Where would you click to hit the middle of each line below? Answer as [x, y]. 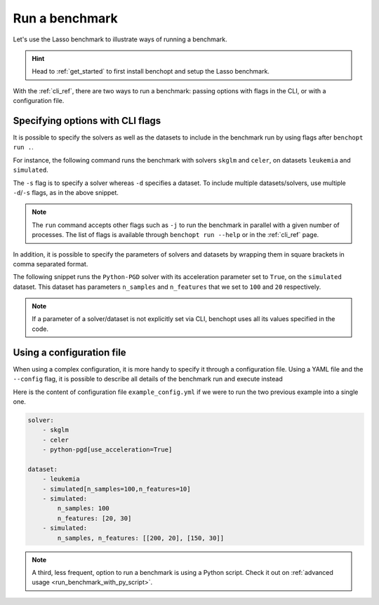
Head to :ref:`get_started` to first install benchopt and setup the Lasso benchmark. [151, 72]
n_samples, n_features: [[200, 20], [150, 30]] [141, 538]
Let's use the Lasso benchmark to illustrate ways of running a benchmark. [120, 39]
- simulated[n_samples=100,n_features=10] [117, 489]
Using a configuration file [69, 352]
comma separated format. [51, 264]
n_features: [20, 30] [94, 518]
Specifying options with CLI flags [87, 120]
